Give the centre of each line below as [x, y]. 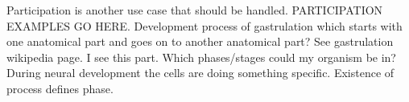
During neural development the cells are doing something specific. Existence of [200, 73]
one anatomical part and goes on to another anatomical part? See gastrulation [200, 41]
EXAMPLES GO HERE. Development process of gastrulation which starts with [204, 25]
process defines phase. [60, 88]
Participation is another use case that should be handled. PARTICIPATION [195, 10]
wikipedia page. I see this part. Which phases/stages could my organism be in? [201, 57]
